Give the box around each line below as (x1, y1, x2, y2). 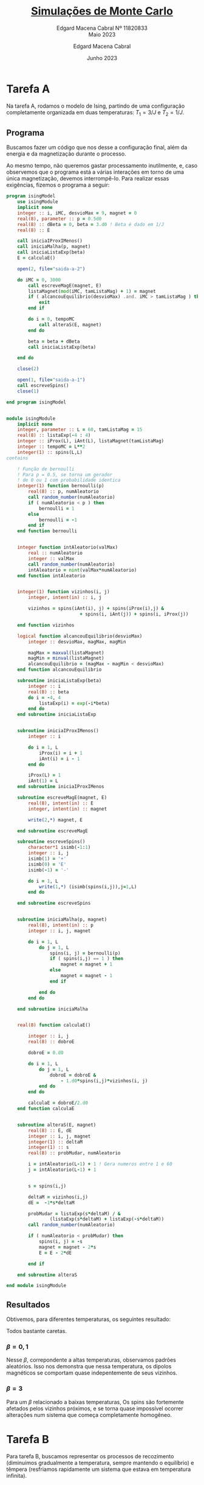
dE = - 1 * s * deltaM (28, 1199, 75, 1205)
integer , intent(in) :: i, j (28, 594, 102, 601)
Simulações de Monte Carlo (31, 4, 173, 18)
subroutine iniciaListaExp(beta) (17, 677, 102, 684)
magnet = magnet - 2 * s (38, 1244, 97, 1250)
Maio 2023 (88, 30, 116, 38)
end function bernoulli (17, 528, 78, 534)
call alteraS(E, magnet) (38, 321, 102, 328)
